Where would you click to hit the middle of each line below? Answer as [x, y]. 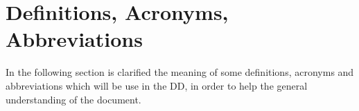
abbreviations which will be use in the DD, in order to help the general [157, 85]
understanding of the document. [73, 99]
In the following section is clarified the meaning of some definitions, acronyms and [180, 72]
